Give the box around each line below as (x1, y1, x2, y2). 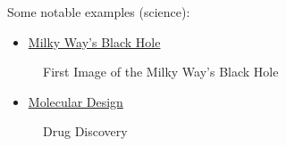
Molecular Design (28, 92, 123, 110)
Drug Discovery (43, 122, 128, 141)
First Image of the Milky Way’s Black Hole (43, 62, 279, 81)
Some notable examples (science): (7, 3, 190, 20)
